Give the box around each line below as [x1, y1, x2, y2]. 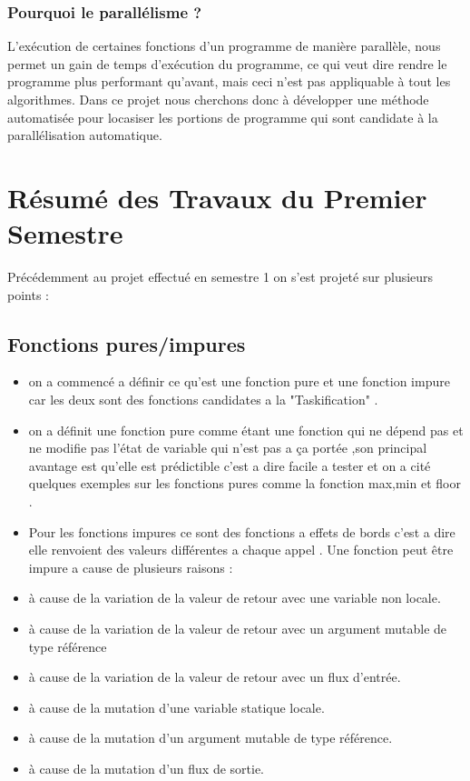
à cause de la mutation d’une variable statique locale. [28, 697, 325, 716]
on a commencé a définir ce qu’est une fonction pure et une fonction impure [28, 372, 450, 391]
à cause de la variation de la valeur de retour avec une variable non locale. [28, 588, 441, 607]
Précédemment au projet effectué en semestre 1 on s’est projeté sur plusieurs [7, 267, 434, 286]
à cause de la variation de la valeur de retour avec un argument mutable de [28, 619, 447, 638]
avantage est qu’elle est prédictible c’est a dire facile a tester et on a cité [28, 456, 431, 475]
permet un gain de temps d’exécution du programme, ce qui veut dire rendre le [7, 54, 447, 73]
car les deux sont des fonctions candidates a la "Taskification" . [28, 390, 378, 409]
